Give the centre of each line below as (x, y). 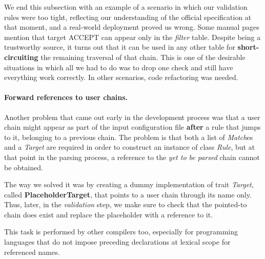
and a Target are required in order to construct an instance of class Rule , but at (130, 147)
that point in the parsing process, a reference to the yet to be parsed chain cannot (132, 157)
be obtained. (24, 167)
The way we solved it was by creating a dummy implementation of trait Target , (129, 184)
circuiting (21, 57)
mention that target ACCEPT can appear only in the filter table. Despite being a (132, 37)
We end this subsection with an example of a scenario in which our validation (126, 7)
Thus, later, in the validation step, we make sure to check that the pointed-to (126, 204)
